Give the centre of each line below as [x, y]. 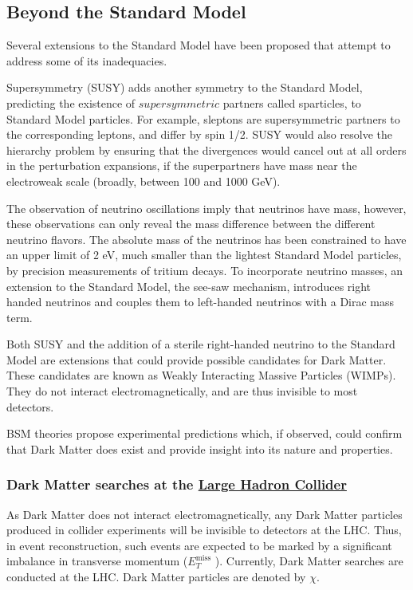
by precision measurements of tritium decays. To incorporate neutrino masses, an [205, 270]
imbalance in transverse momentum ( [97, 561]
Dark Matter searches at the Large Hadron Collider [177, 484]
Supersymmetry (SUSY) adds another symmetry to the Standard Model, [185, 87]
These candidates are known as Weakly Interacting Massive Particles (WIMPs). [201, 375]
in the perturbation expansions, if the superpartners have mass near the [182, 165]
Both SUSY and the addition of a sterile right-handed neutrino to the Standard [201, 344]
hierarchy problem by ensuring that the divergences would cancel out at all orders [206, 149]
